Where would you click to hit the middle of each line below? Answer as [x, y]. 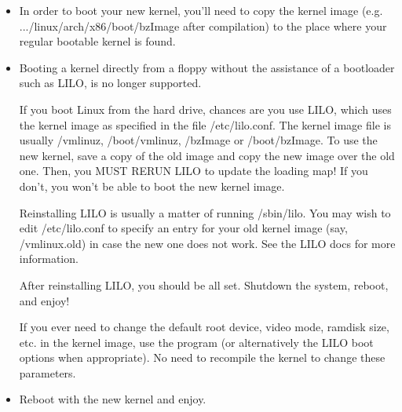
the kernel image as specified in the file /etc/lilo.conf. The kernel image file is [205, 124]
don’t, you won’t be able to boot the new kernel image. [152, 186]
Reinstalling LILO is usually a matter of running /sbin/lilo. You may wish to [205, 212]
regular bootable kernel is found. [97, 41]
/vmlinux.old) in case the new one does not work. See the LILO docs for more [207, 243]
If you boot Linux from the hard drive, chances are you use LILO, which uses [205, 109]
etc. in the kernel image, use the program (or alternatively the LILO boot [196, 342]
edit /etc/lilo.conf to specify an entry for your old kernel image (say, [183, 228]
